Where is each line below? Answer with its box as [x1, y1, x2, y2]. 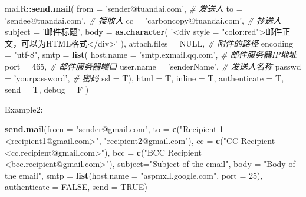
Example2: [5, 103, 43, 115]
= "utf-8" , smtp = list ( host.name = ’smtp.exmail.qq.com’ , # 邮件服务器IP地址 [5, 48, 297, 61]
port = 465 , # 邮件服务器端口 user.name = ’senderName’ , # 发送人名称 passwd [5, 60, 301, 72]
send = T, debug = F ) [5, 83, 89, 96]
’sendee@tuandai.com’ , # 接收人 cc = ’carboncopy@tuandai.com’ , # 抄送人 [5, 14, 282, 26]
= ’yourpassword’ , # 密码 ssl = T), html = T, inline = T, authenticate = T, [5, 71, 284, 84]
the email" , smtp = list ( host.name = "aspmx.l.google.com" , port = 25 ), [5, 169, 263, 181]
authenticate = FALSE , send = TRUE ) [5, 180, 147, 193]
